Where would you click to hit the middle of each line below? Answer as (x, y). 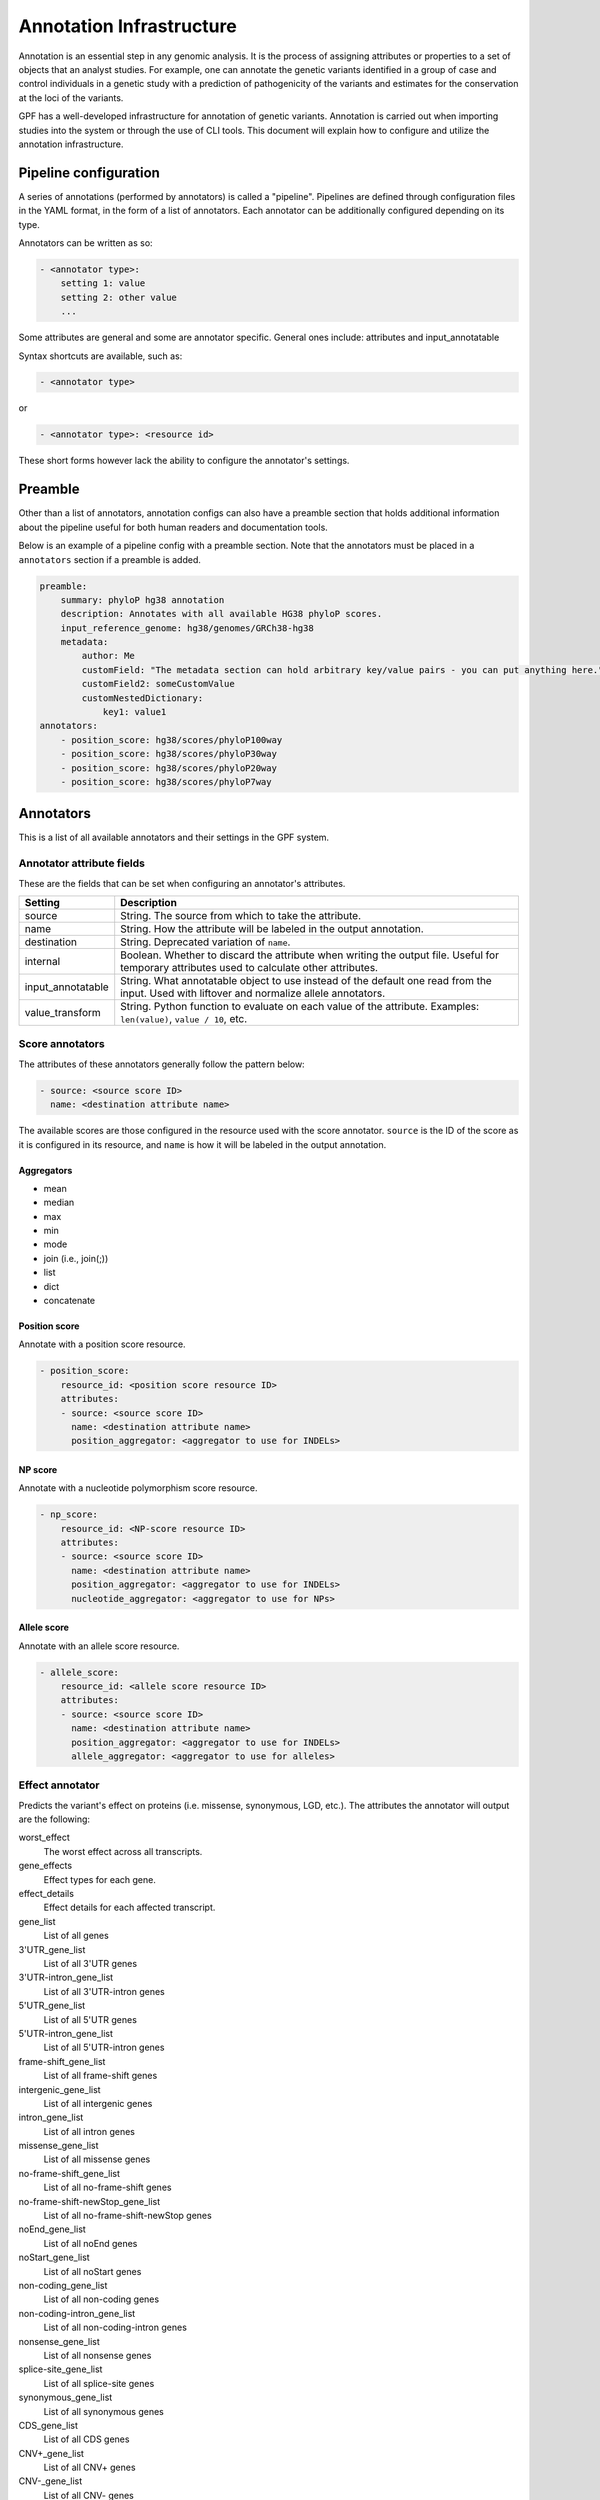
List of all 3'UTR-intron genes (104, 1991)
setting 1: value (103, 283)
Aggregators (45, 1170)
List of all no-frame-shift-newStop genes (127, 2216)
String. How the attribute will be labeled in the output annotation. (272, 928)
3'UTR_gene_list (52, 1949)
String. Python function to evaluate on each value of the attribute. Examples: (300, 1006)
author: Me (108, 656)
